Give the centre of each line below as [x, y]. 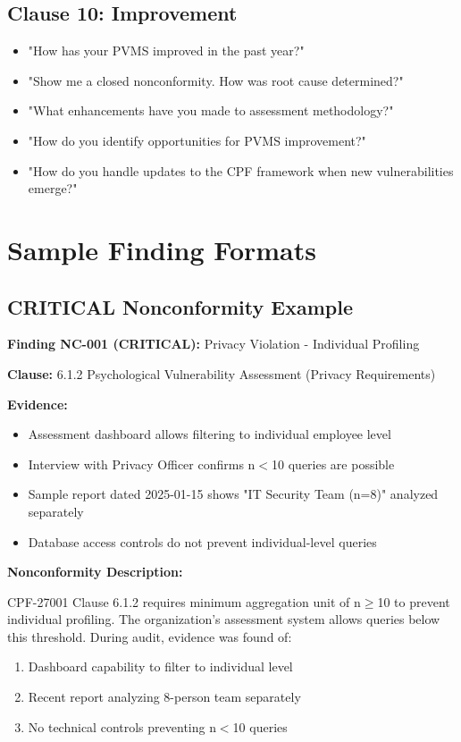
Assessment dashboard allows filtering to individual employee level [210, 434]
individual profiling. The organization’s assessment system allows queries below [224, 619]
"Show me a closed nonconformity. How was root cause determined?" [216, 80]
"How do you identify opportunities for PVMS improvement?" [197, 140]
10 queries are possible [333, 464]
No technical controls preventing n [122, 726]
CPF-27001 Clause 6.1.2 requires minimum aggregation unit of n [184, 601]
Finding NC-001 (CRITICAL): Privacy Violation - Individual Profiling [214, 344]
